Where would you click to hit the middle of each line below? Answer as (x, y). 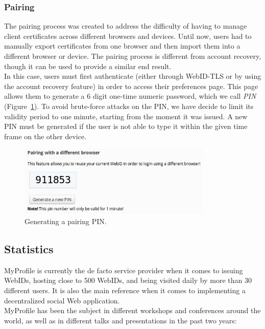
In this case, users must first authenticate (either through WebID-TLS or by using (133, 76)
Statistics (29, 248)
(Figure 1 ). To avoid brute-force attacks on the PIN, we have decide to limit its (129, 106)
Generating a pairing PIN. (66, 221)
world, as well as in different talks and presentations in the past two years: (121, 320)
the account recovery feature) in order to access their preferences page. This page (131, 86)
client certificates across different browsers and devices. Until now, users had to (128, 36)
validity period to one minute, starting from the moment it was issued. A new (126, 116)
